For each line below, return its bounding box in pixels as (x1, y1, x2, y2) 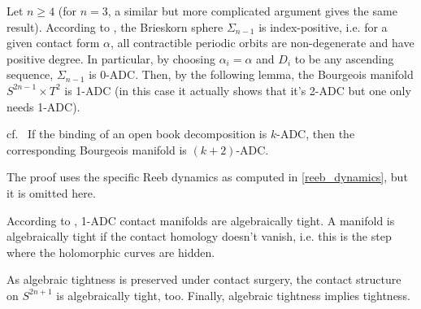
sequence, (7, 66, 54, 83)
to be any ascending (294, 50, 394, 67)
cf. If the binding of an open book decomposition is (7, 125, 267, 142)
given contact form (7, 34, 100, 51)
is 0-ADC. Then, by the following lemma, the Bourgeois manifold (89, 66, 414, 83)
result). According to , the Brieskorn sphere (7, 18, 224, 35)
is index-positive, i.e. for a (258, 18, 388, 35)
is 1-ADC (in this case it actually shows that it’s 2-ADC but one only (64, 81, 411, 98)
